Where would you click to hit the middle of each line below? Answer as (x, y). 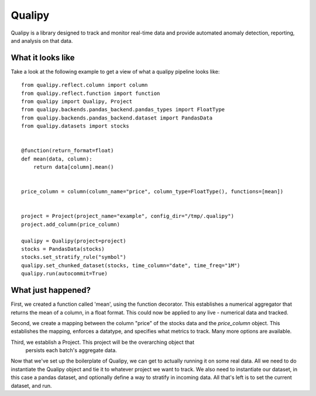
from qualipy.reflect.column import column (85, 85)
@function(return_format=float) (68, 151)
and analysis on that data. (42, 40)
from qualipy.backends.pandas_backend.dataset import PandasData (117, 118)
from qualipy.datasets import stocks (75, 126)
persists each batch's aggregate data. (71, 350)
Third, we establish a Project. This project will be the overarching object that (103, 342)
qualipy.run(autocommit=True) (65, 274)
